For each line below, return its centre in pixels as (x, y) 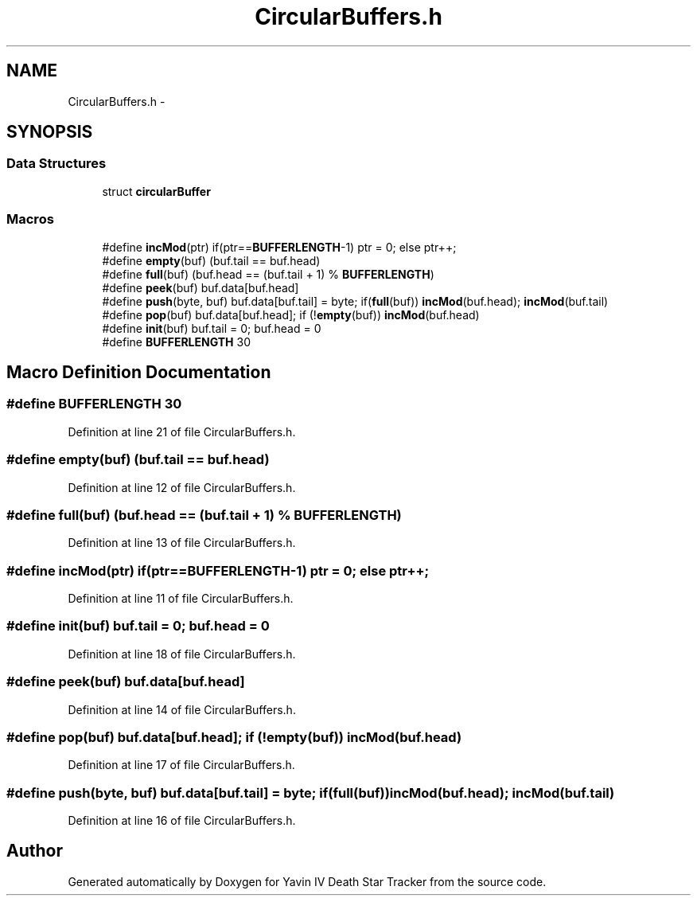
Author (35, 851)
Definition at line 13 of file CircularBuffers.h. (182, 543)
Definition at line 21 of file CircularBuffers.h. (182, 431)
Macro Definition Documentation (139, 372)
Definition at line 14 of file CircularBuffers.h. (182, 709)
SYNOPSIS (50, 132)
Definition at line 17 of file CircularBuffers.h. (181, 765)
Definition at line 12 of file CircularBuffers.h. (182, 487)
